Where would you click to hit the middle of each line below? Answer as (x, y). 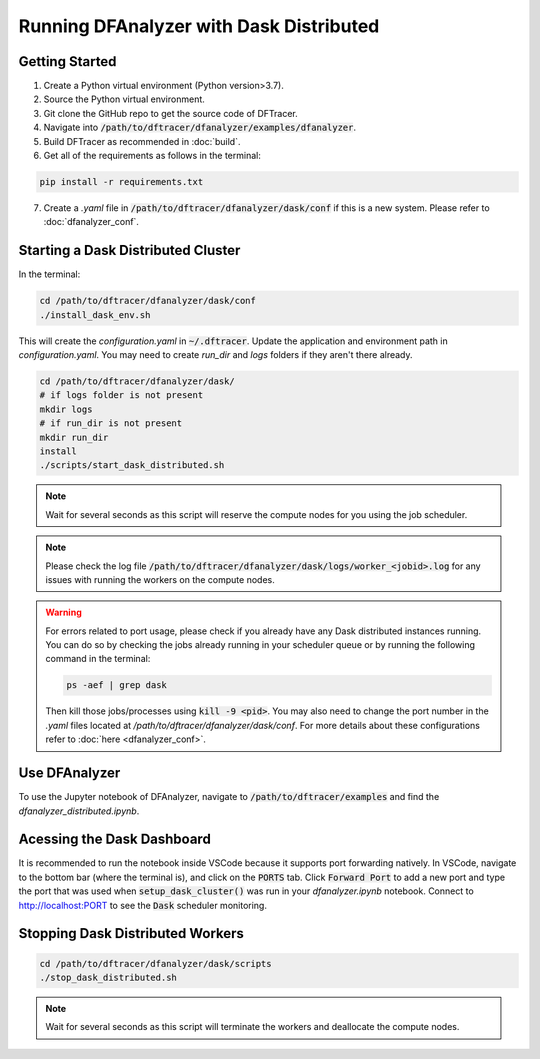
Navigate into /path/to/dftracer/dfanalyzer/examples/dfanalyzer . (200, 127)
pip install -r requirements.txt (121, 181)
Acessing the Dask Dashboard (115, 839)
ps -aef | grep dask (116, 685)
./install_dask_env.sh (95, 314)
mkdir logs (66, 409)
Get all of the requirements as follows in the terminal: (152, 156)
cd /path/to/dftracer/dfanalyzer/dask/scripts (155, 963)
